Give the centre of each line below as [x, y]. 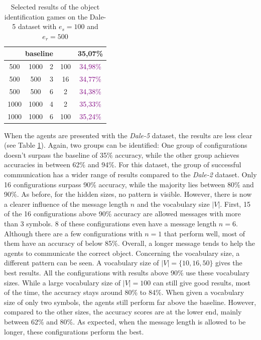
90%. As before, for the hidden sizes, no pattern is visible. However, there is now [128, 194]
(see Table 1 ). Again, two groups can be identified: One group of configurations [126, 145]
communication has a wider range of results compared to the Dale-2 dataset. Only [130, 175]
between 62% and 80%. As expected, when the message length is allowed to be [125, 321]
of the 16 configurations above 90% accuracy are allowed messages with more [122, 214]
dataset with [37, 26]
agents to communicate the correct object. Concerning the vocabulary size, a [122, 253]
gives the [229, 263]
